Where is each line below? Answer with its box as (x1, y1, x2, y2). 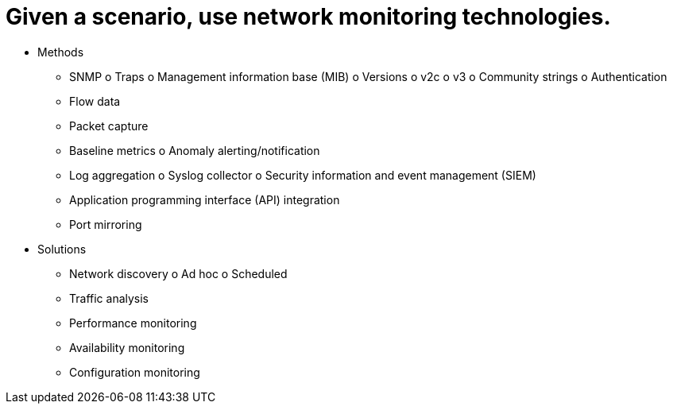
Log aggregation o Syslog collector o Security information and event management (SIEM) (69, 168, 536, 182)
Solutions (37, 242, 87, 256)
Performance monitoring (69, 315, 197, 330)
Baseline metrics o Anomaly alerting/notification (69, 143, 320, 157)
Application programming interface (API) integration (69, 192, 340, 207)
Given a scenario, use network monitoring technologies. (6, 3, 611, 30)
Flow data (69, 94, 121, 108)
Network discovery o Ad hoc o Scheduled (69, 266, 288, 280)
